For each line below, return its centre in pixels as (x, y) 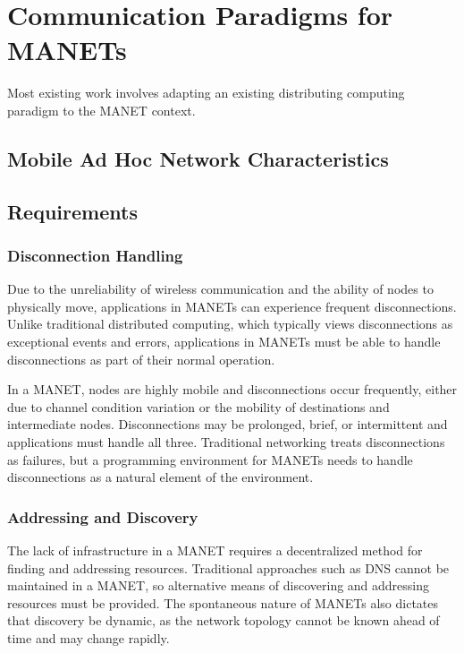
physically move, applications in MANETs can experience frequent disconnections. (232, 306)
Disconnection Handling (95, 255)
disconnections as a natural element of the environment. (160, 477)
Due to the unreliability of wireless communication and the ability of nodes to (220, 289)
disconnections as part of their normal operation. (141, 359)
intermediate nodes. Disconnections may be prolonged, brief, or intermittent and (228, 424)
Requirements (72, 211)
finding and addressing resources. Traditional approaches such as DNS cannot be (228, 567)
